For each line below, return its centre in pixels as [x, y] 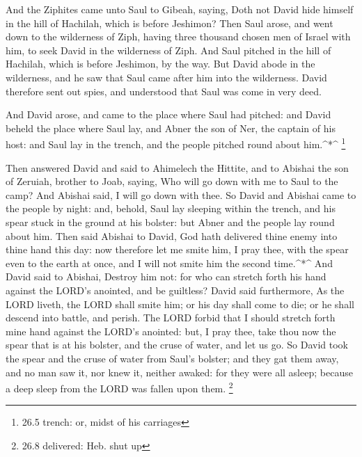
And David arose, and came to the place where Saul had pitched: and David [168, 114]
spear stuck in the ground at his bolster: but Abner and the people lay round [170, 222]
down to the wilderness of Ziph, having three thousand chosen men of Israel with [178, 37]
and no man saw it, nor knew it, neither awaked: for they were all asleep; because [179, 372]
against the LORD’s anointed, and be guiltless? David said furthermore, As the [175, 290]
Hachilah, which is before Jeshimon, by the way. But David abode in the [160, 64]
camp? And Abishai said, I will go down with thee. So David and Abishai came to [181, 194]
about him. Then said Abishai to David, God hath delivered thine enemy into [172, 235]
